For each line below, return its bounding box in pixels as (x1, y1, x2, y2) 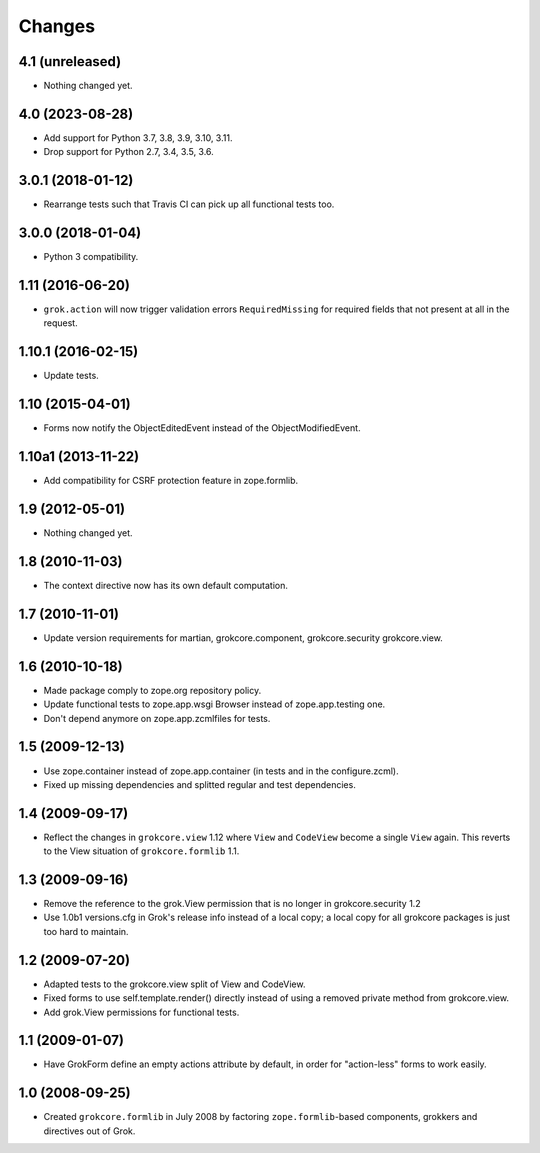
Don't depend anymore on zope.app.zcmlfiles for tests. (43, 712, 271, 724)
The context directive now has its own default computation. (43, 580, 289, 591)
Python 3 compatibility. (43, 251, 139, 263)
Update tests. (43, 370, 99, 382)
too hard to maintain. (43, 925, 129, 937)
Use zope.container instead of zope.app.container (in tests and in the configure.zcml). (43, 765, 399, 777)
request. (43, 317, 79, 329)
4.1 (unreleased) (18, 53, 122, 70)
